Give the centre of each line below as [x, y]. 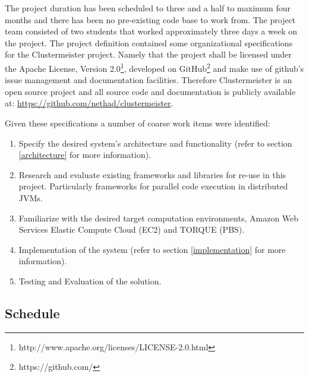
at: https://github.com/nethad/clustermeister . [89, 103]
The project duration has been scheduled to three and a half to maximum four [148, 8]
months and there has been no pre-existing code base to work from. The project [150, 19]
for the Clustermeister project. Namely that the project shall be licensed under [148, 54]
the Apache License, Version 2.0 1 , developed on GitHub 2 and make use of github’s [154, 67]
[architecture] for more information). [85, 155]
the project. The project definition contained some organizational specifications [149, 42]
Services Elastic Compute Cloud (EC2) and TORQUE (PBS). [132, 229]
